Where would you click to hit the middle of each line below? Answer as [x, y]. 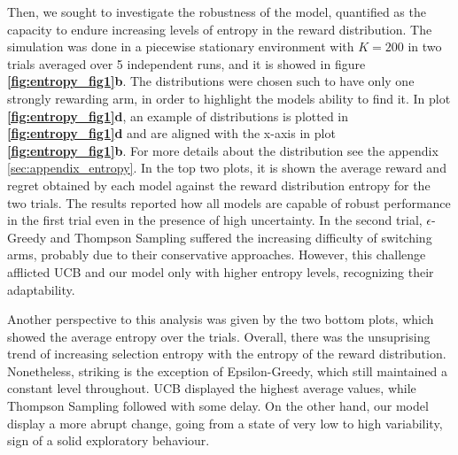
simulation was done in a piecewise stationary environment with [181, 46]
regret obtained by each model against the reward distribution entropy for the [219, 185]
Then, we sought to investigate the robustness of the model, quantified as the [217, 12]
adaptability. [41, 289]
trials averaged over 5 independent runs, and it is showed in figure [186, 63]
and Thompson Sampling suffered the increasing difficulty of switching [241, 237]
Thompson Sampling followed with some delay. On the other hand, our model [218, 406]
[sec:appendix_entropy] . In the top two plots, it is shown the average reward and [227, 168]
